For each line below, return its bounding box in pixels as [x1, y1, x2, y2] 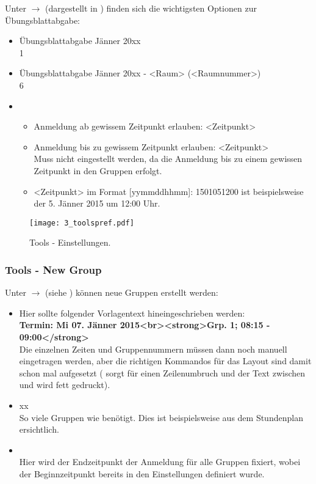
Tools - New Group [5, 262, 102, 277]
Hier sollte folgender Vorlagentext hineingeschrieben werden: [19, 306, 245, 319]
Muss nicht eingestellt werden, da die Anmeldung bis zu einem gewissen [34, 152, 303, 165]
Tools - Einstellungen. [29, 236, 111, 249]
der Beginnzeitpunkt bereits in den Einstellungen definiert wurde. [19, 467, 265, 480]
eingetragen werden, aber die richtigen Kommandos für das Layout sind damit [19, 354, 312, 367]
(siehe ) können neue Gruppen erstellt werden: [45, 286, 218, 299]
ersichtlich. [19, 423, 59, 436]
